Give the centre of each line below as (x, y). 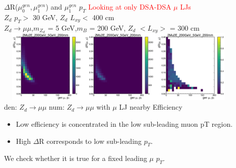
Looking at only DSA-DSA (130, 7)
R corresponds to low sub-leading (90, 141)
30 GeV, (45, 17)
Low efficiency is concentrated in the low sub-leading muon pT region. (124, 123)
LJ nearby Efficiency (151, 107)
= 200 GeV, (108, 27)
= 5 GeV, (62, 27)
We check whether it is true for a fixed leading (76, 158)
